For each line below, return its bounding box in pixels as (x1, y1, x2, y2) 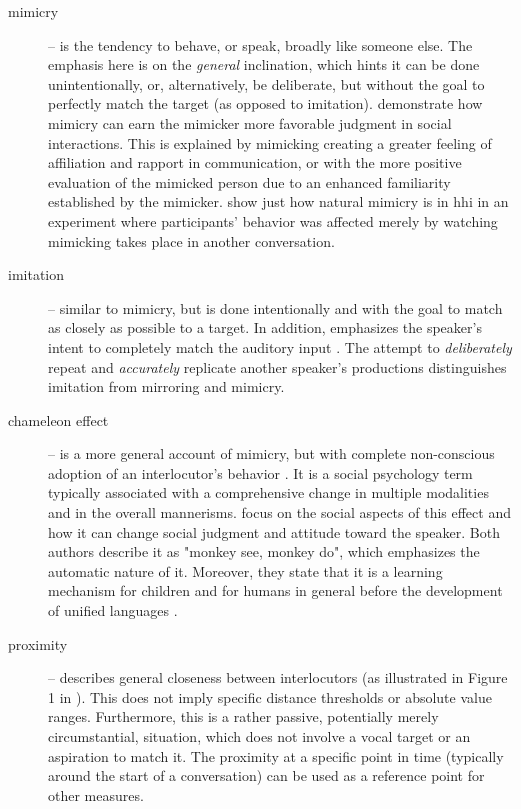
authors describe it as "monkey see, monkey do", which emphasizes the (48, 541, 480, 562)
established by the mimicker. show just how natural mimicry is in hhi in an (48, 191, 509, 212)
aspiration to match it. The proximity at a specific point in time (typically (48, 745, 504, 766)
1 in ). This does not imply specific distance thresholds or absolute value (48, 686, 492, 707)
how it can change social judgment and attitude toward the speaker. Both (48, 521, 500, 542)
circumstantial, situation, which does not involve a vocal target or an (48, 726, 471, 746)
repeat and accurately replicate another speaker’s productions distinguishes (48, 356, 507, 377)
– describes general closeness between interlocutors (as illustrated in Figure (48, 667, 508, 688)
